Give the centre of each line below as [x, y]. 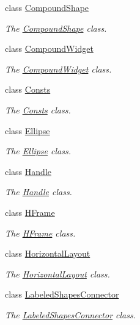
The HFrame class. [40, 233]
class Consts [28, 89]
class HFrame [30, 212]
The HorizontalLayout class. [57, 273]
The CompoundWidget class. [58, 69]
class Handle [28, 171]
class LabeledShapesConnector [62, 294]
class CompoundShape [47, 7]
